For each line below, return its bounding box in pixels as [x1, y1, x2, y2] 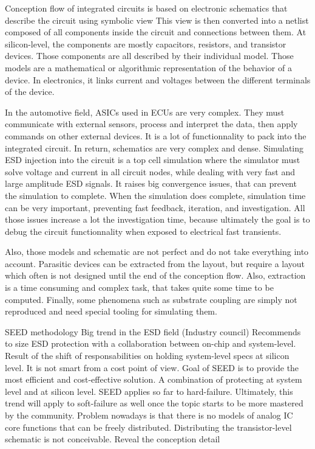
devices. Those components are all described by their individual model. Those [5, 49, 294, 62]
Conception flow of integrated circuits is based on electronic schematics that [5, 2, 288, 14]
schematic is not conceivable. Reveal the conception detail [5, 433, 220, 445]
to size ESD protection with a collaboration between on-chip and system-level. [5, 337, 296, 350]
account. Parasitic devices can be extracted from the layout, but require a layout [5, 257, 305, 270]
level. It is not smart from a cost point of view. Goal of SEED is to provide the [5, 361, 299, 374]
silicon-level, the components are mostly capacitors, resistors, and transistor [5, 37, 286, 50]
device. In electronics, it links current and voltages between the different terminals [5, 73, 311, 86]
